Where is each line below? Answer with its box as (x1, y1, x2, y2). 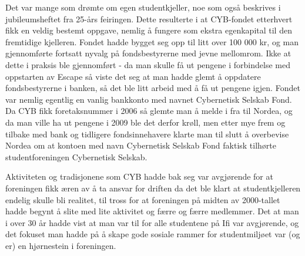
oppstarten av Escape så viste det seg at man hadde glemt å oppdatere (5, 70, 261, 82)
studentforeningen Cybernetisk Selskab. (5, 150, 148, 163)
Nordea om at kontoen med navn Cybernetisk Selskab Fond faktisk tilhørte (5, 139, 277, 151)
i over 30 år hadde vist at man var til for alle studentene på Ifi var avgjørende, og (5, 216, 299, 228)
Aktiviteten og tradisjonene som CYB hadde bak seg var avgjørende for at (5, 170, 273, 183)
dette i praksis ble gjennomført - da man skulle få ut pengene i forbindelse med (5, 58, 290, 70)
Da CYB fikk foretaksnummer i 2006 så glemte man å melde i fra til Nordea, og (5, 105, 293, 117)
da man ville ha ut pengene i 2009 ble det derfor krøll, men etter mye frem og (5, 116, 286, 128)
